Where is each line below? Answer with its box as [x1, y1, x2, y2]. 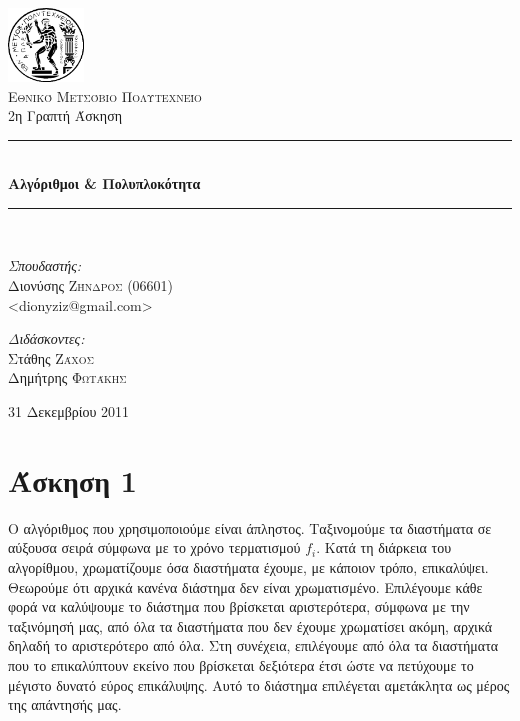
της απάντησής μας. [8, 694, 122, 715]
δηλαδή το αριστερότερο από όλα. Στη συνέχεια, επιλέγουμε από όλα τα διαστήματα [8, 635, 499, 656]
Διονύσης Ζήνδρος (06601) [8, 275, 174, 296]
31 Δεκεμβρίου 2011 [8, 401, 130, 422]
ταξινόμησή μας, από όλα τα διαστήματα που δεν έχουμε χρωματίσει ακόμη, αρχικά [8, 615, 493, 636]
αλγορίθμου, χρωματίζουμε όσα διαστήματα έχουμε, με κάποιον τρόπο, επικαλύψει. [8, 556, 489, 577]
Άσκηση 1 [8, 459, 137, 500]
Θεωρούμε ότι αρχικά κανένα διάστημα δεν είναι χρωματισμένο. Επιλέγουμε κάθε [8, 576, 483, 597]
